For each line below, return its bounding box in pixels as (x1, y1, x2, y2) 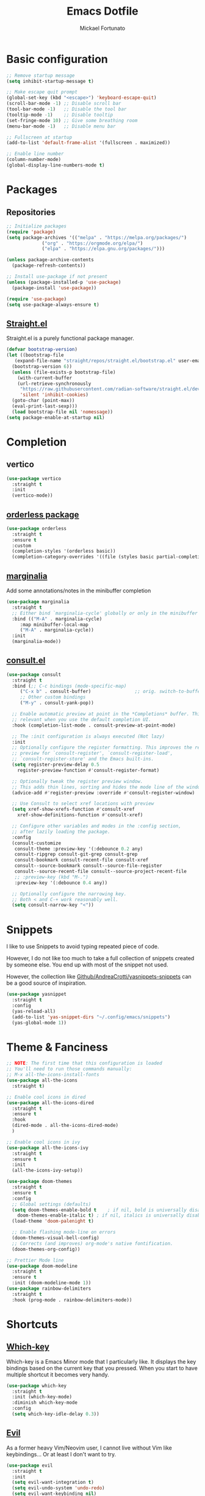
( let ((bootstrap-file (6, 352, 64, 358)
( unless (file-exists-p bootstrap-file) (12, 369, 116, 375)
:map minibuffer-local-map (20, 621, 88, 628)
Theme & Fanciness (6, 1040, 109, 1054)
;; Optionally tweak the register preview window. (12, 778, 143, 785)
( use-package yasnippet (6, 991, 67, 998)
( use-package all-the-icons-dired (6, 1099, 95, 1106)
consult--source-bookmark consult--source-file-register (14, 863, 163, 869)
